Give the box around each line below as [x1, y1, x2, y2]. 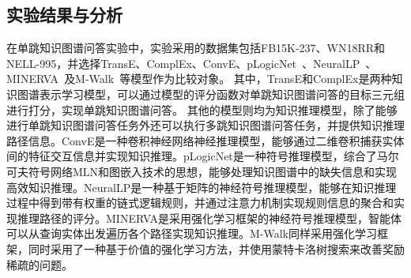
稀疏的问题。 [6, 256, 73, 272]
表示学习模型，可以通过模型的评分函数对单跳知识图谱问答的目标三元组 [39, 85, 405, 102]
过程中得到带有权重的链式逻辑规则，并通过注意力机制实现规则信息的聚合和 [6, 194, 394, 211]
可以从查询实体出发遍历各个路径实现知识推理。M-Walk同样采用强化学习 [6, 225, 378, 242]
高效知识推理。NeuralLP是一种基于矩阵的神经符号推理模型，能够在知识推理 [6, 178, 397, 195]
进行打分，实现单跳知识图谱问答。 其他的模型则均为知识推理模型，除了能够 [6, 101, 398, 118]
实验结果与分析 [6, 2, 123, 27]
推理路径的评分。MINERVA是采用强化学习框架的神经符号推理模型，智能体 [17, 209, 402, 226]
